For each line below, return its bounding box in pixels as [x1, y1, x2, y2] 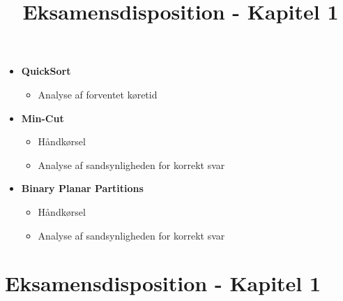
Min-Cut [21, 110, 64, 125]
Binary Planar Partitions [21, 181, 144, 196]
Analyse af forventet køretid [38, 87, 158, 101]
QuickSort [21, 64, 71, 78]
